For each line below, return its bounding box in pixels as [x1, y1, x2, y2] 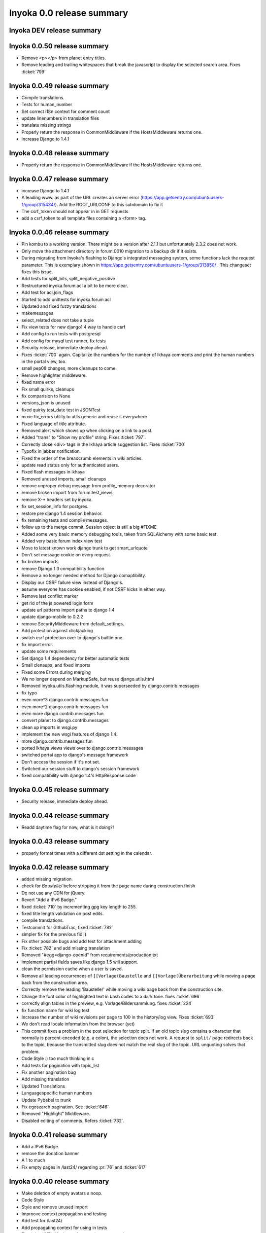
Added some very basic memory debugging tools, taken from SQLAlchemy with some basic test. [21, 531, 218, 537]
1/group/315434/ [21, 201, 56, 207]
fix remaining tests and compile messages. [21, 517, 108, 523]
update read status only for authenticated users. [21, 462, 119, 468]
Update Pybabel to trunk [21, 1097, 71, 1103]
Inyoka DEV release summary [9, 26, 101, 35]
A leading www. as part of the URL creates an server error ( [21, 195, 142, 201]
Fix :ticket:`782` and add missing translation [21, 945, 110, 951]
